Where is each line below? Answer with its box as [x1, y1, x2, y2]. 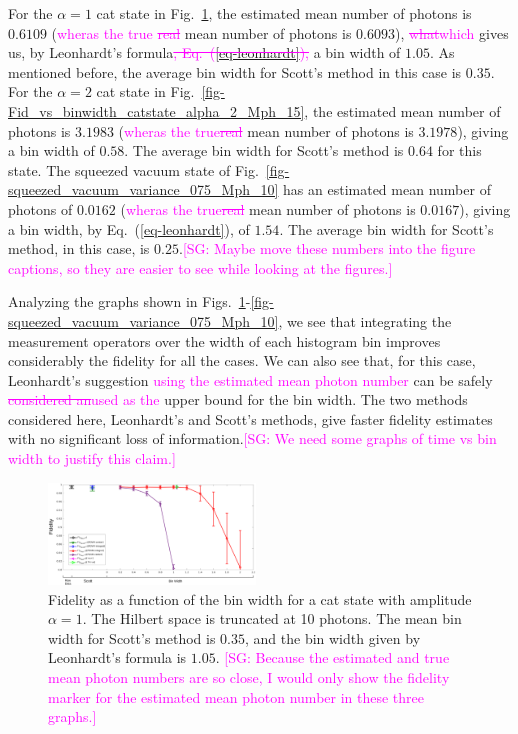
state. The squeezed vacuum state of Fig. [8, 159, 259, 180]
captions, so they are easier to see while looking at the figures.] [8, 257, 393, 278]
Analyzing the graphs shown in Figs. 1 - [8, 291, 251, 312]
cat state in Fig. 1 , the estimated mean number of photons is [96, 3, 472, 23]
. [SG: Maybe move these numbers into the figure [178, 238, 476, 259]
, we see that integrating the [278, 310, 452, 331]
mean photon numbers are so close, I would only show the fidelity [48, 667, 450, 688]
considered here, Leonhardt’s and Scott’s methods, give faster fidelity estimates [8, 408, 493, 429]
